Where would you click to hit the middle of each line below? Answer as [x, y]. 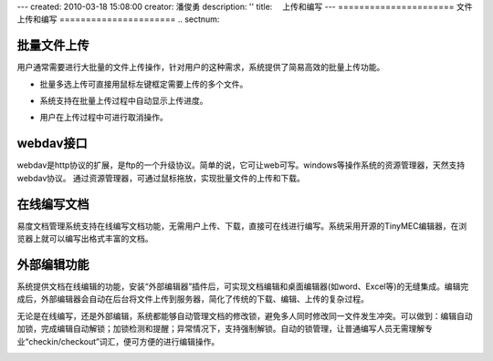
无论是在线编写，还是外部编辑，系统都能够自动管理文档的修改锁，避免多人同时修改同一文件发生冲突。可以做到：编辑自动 [245, 315]
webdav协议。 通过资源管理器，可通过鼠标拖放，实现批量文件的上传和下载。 [161, 178]
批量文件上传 [53, 46]
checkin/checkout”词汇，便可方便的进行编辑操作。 [124, 341]
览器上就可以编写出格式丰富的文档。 [85, 239]
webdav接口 [52, 144]
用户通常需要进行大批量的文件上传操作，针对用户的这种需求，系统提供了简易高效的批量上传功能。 [201, 67]
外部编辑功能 [53, 264]
